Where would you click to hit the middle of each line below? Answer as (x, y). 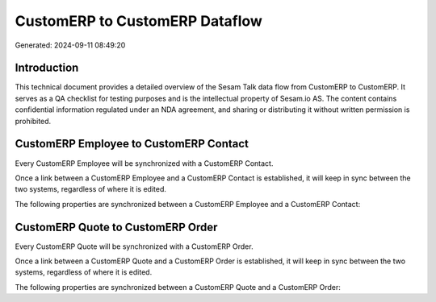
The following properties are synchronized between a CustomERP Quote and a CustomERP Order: (178, 287)
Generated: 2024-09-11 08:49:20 (70, 45)
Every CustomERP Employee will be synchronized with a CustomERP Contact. (144, 163)
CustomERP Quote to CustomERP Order (116, 227)
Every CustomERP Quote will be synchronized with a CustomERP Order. (134, 246)
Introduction (47, 68)
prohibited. (33, 121)
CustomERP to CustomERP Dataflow (138, 21)
